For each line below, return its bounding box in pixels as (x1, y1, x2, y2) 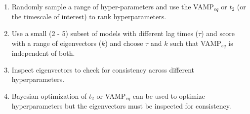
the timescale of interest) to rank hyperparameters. (11, 11, 167, 22)
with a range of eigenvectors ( (11, 38, 102, 48)
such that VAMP (170, 38, 221, 48)
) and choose (105, 38, 143, 48)
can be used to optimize (132, 90, 205, 101)
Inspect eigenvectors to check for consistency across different (11, 64, 195, 75)
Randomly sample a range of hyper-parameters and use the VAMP (11, 1, 214, 11)
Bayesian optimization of (11, 90, 87, 101)
